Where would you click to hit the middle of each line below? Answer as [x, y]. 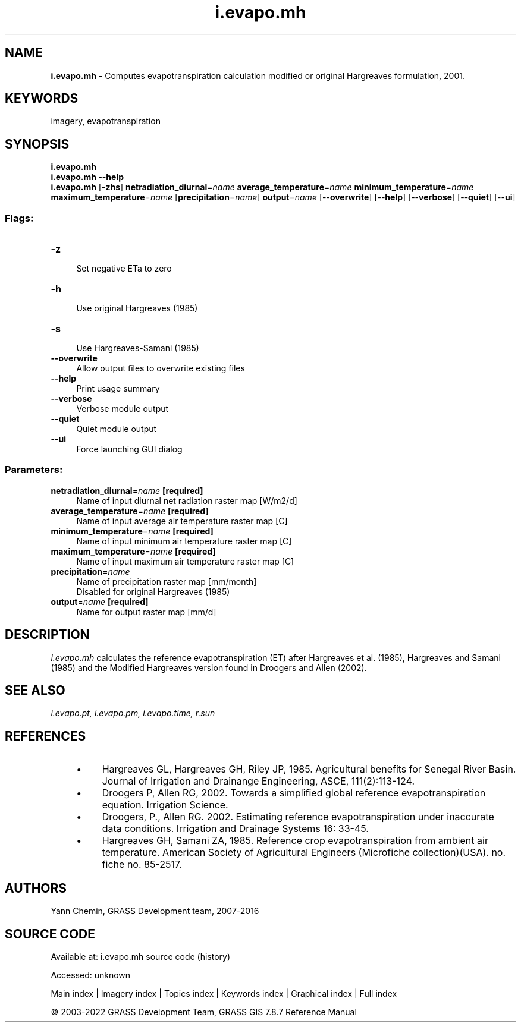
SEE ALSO [35, 691]
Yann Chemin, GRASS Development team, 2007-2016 [155, 911]
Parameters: [34, 470]
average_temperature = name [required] [130, 511]
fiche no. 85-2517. [142, 864]
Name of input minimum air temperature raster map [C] [184, 541]
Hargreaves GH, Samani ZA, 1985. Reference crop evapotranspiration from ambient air [295, 841]
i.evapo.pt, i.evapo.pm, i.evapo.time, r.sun [133, 713]
